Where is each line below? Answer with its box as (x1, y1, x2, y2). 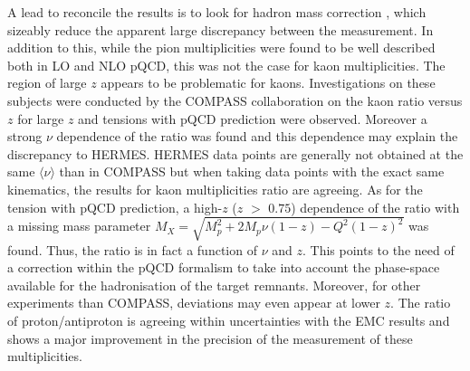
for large (17, 109, 64, 128)
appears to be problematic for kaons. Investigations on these (101, 73, 436, 92)
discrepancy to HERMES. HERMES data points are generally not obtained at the (7, 144, 464, 163)
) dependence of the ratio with (291, 197, 460, 216)
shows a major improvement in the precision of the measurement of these (7, 328, 413, 347)
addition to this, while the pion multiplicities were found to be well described (7, 38, 436, 57)
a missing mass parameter (7, 216, 151, 235)
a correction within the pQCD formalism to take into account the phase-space (7, 258, 440, 277)
